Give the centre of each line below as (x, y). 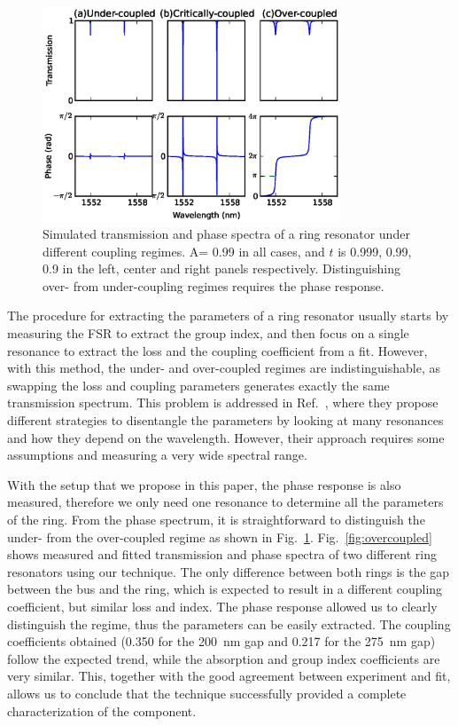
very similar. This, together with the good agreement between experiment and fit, (229, 676)
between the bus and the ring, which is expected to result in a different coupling (225, 589)
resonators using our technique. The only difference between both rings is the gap (229, 571)
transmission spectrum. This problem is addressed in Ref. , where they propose (223, 402)
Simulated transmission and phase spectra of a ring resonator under (226, 234)
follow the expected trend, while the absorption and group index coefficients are (224, 658)
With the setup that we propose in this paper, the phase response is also (204, 484)
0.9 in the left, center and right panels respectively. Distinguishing (221, 268)
